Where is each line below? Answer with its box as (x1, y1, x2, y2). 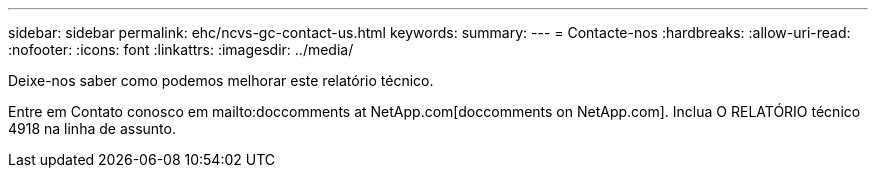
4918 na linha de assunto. (8, 120, 176, 137)
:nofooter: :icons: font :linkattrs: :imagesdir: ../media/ (8, 41, 354, 58)
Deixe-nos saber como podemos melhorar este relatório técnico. (8, 72, 434, 89)
